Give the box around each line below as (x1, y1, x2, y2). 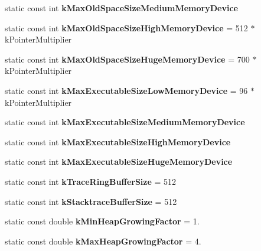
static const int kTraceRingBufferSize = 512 (5, 175, 177, 187)
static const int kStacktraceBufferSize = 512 (5, 195, 177, 207)
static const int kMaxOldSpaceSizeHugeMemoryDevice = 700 (5, 53, 250, 65)
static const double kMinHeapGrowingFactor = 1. (5, 215, 200, 227)
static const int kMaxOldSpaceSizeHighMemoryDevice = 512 (5, 21, 248, 34)
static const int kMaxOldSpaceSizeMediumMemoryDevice (5, 2, 238, 14)
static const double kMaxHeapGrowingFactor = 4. (5, 234, 201, 247)
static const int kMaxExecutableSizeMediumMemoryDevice (5, 116, 245, 128)
